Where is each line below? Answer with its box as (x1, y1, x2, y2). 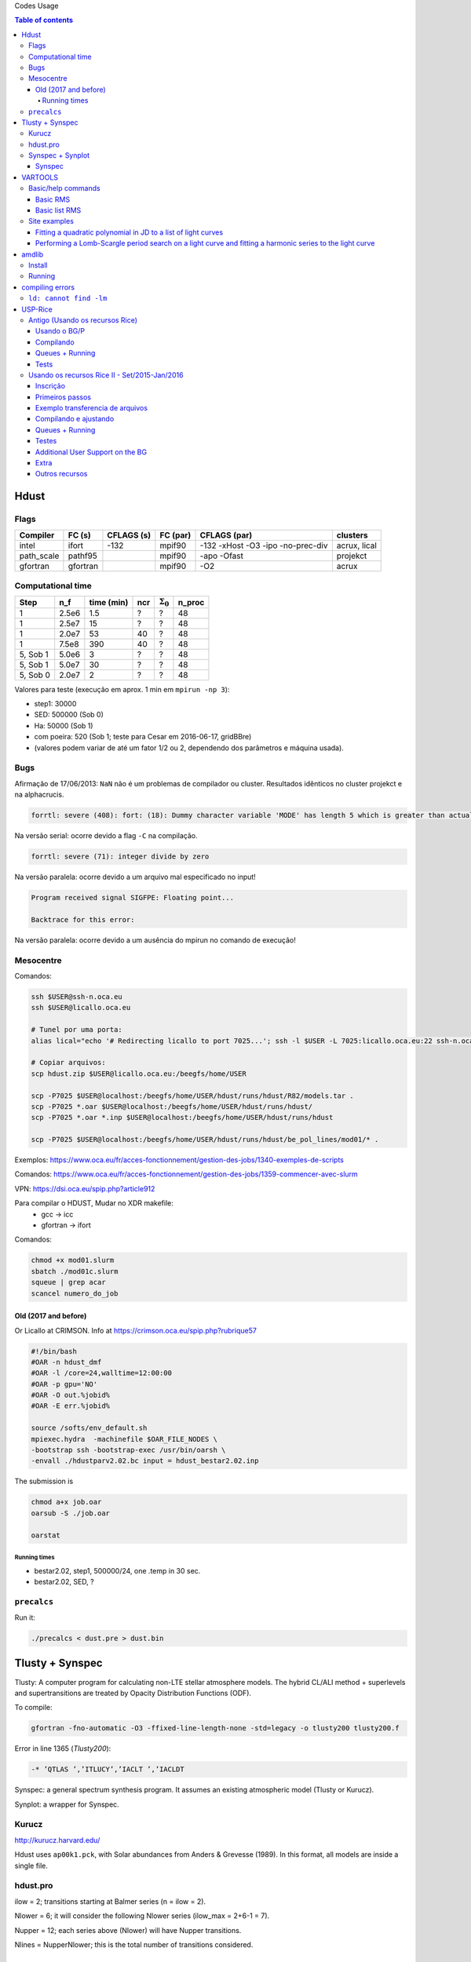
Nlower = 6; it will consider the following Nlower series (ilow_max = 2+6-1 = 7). (14, 1911, 270, 1920)
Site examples (28, 217, 75, 226)
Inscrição (35, 381, 66, 391)
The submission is (14, 1476, 74, 1486)
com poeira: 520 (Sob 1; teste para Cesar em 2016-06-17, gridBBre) (34, 732, 252, 742)
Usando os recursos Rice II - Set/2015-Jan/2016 (28, 370, 184, 380)
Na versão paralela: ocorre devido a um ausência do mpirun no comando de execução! (14, 935, 296, 945)
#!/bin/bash (31, 1347, 78, 1355)
